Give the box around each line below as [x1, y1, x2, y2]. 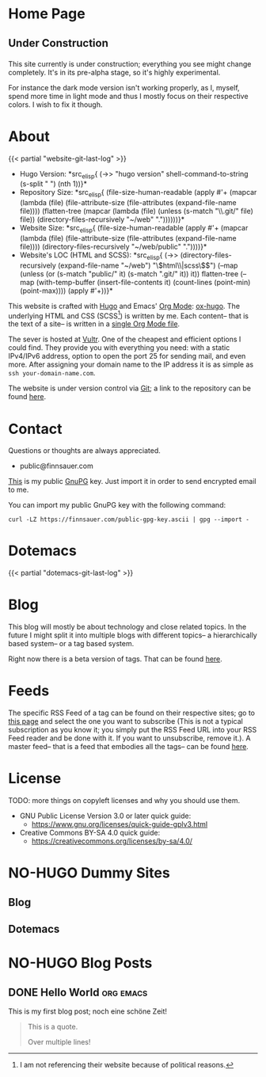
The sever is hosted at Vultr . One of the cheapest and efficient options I [8, 334, 241, 344]
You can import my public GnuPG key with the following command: [8, 500, 226, 510]
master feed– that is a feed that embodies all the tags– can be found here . [8, 742, 249, 752]
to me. [8, 485, 29, 495]
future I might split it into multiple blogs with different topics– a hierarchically [8, 630, 257, 640]
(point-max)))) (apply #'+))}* [19, 286, 113, 295]
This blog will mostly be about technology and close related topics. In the [8, 622, 247, 632]
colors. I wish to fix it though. [8, 100, 103, 109]
